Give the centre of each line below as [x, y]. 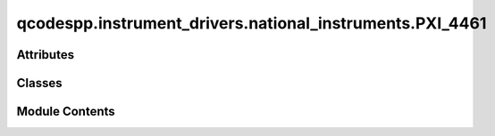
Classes [39, 83]
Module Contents [66, 112]
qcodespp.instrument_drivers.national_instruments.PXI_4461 [252, 23]
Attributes [46, 55]
